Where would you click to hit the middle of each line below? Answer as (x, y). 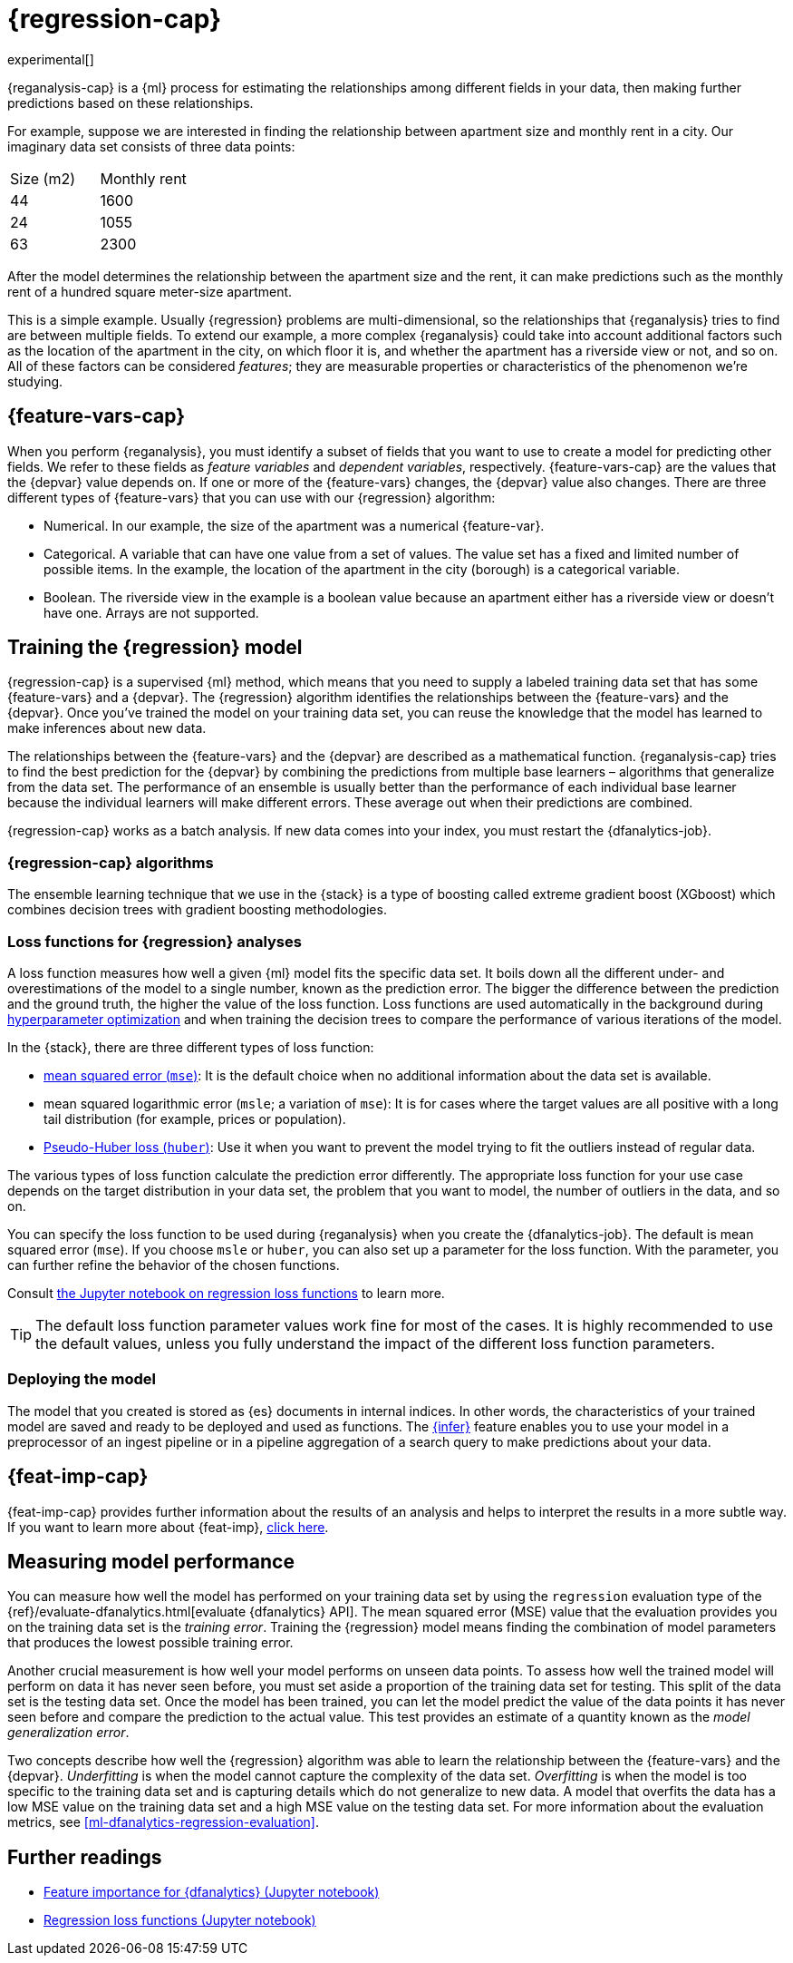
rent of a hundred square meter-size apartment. (150, 291)
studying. (35, 381)
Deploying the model (82, 1379)
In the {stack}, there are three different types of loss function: (191, 1047)
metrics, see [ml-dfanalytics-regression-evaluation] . (164, 1822)
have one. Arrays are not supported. (151, 612)
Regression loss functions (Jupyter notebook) (180, 1920)
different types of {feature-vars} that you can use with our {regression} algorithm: (251, 497)
